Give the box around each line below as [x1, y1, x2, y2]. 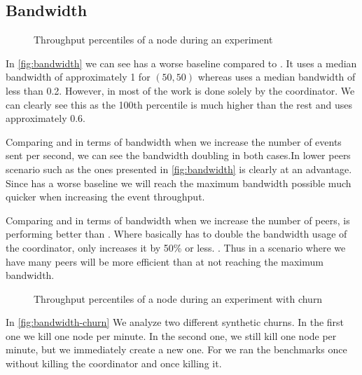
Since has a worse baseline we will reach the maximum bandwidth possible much [6, 175, 351, 190]
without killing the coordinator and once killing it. [6, 356, 222, 371]
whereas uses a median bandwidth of [197, 69, 356, 84]
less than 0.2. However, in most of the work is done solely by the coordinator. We [6, 83, 355, 97]
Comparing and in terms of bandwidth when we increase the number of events [6, 134, 342, 149]
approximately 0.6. [6, 111, 86, 125]
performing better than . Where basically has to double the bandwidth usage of [6, 226, 347, 241]
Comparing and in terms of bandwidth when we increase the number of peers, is [6, 212, 350, 227]
